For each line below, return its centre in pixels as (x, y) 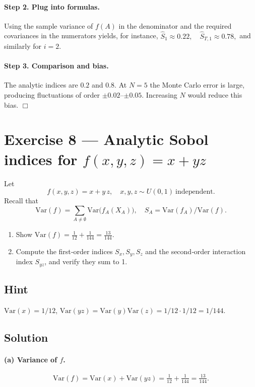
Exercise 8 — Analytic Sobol (106, 139)
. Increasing (160, 95)
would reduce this (215, 95)
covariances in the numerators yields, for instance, (81, 35)
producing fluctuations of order (52, 95)
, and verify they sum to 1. (86, 261)
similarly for (23, 46)
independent (194, 192)
